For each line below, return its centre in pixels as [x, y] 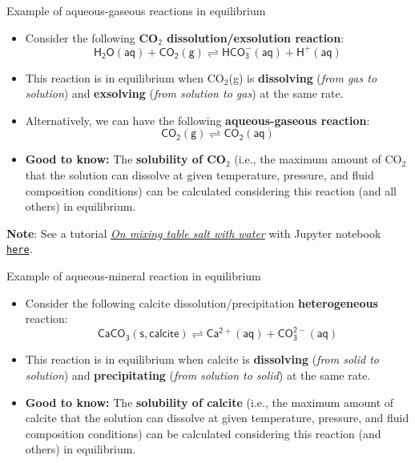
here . [20, 249]
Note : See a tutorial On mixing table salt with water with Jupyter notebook [194, 233]
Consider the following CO [92, 37]
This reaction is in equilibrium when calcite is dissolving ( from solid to [202, 359]
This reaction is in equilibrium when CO [125, 77]
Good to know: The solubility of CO [125, 159]
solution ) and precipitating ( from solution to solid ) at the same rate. [198, 374]
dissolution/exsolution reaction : [256, 37]
